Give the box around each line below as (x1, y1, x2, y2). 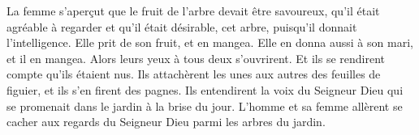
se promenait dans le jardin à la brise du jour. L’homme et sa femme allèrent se (6, 97, 403, 114)
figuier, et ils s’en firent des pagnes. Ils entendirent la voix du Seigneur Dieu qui (6, 81, 404, 98)
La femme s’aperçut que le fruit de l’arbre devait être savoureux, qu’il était (6, 2, 380, 19)
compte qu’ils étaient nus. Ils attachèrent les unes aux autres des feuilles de (6, 65, 381, 82)
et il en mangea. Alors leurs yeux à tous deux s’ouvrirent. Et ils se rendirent (6, 49, 385, 66)
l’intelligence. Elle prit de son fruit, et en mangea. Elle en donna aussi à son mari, (6, 34, 413, 51)
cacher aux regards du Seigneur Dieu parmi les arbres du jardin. (6, 113, 326, 130)
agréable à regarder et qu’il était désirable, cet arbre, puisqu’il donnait (6, 18, 357, 35)
